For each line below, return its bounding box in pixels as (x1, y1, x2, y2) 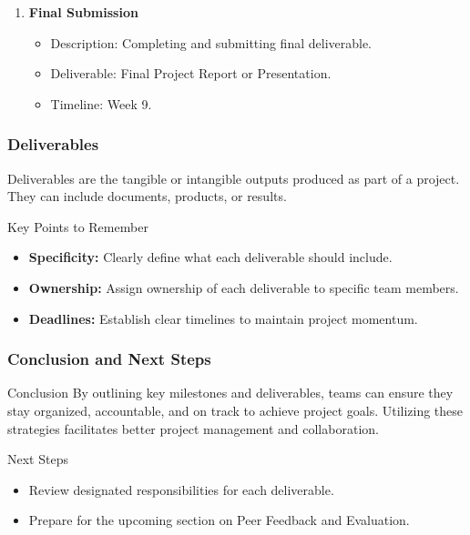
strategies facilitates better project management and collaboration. (7, 419, 379, 438)
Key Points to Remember (7, 217, 148, 236)
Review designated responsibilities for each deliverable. (28, 479, 334, 499)
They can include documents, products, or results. (7, 187, 287, 206)
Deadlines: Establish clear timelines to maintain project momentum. (28, 308, 418, 328)
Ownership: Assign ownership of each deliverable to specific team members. (28, 278, 459, 297)
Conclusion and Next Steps (7, 348, 211, 370)
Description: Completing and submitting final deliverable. (50, 33, 373, 52)
